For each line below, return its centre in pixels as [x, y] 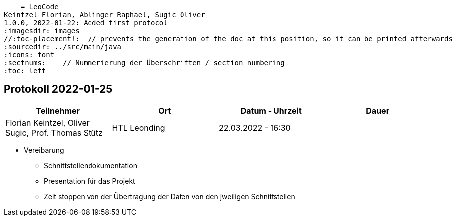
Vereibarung [44, 150]
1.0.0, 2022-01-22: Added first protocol [86, 23]
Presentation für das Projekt [90, 181]
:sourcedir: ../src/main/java [63, 47]
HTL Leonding [138, 127]
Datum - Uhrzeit [271, 110]
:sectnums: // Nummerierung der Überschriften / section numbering [144, 63]
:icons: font [29, 55]
